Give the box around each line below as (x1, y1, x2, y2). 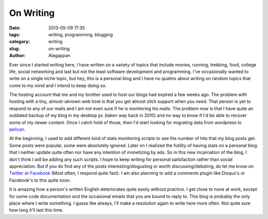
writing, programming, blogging (48, 31, 113, 37)
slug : (9, 45, 20, 52)
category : (9, 39, 30, 45)
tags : (9, 31, 20, 37)
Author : (9, 53, 26, 59)
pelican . (9, 127, 26, 133)
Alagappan (48, 53, 70, 59)
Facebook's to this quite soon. (9, 177, 71, 183)
